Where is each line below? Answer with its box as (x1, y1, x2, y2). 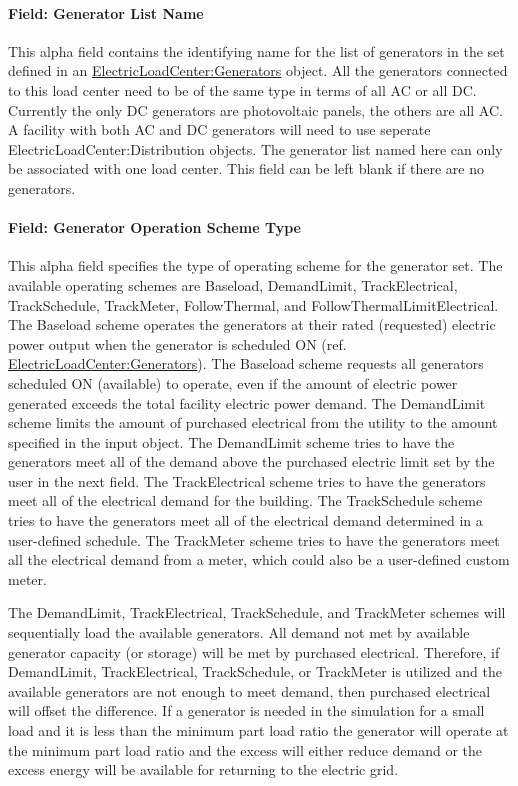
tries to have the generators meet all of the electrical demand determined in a (8, 510, 483, 531)
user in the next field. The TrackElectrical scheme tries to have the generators (8, 470, 486, 491)
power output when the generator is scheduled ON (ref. (8, 333, 347, 354)
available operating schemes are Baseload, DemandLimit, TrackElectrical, (8, 274, 458, 295)
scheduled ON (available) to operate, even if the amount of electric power (8, 372, 458, 393)
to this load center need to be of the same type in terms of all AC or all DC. (8, 79, 477, 100)
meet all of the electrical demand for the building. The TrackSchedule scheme (8, 490, 483, 511)
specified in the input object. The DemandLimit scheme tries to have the (8, 431, 455, 452)
